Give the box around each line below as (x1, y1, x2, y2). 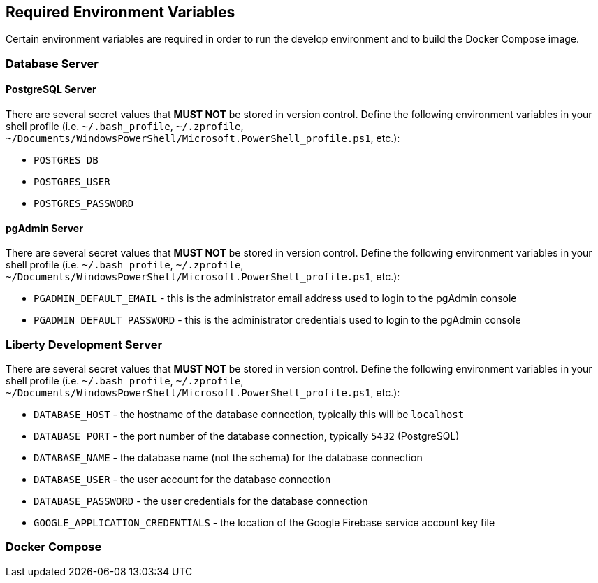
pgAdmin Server (6, 222, 83, 234)
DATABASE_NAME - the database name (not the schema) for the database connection (34, 451, 423, 463)
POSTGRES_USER (34, 176, 110, 188)
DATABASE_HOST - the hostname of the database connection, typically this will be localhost (34, 408, 465, 420)
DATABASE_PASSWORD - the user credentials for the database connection (34, 494, 368, 507)
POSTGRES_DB (34, 154, 99, 166)
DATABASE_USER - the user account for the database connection (34, 473, 331, 485)
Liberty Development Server (6, 337, 163, 352)
